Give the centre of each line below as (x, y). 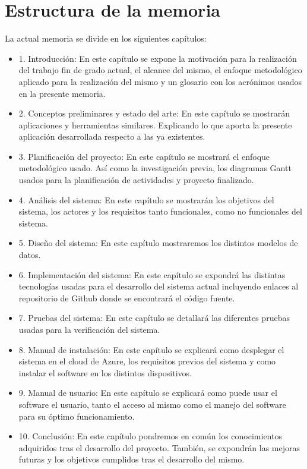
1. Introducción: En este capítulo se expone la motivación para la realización (158, 58)
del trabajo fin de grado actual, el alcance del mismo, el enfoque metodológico (160, 70)
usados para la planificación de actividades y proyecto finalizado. (136, 180)
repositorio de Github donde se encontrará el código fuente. (127, 298)
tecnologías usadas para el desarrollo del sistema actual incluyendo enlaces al (159, 286)
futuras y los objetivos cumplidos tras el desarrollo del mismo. (132, 459)
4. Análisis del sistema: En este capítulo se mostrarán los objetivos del (146, 199)
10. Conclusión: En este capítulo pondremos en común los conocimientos (150, 436)
